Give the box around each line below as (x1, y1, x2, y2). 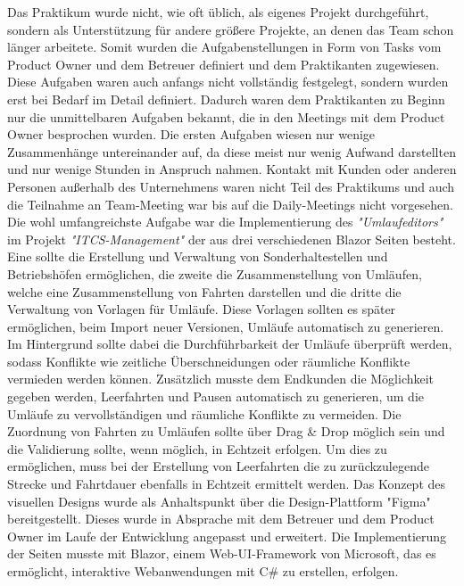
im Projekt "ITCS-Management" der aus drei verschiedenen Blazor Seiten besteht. (7, 229, 456, 248)
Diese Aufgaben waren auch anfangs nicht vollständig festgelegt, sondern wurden (7, 72, 449, 91)
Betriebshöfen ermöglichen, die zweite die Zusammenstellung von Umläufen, (7, 264, 422, 283)
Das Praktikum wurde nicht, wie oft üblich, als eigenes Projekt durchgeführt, (7, 3, 429, 21)
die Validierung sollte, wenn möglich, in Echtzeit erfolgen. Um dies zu (7, 439, 387, 458)
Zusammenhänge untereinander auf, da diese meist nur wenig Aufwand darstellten (7, 142, 456, 161)
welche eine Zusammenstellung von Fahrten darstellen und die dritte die (7, 282, 402, 301)
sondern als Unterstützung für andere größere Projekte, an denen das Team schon (7, 20, 454, 38)
